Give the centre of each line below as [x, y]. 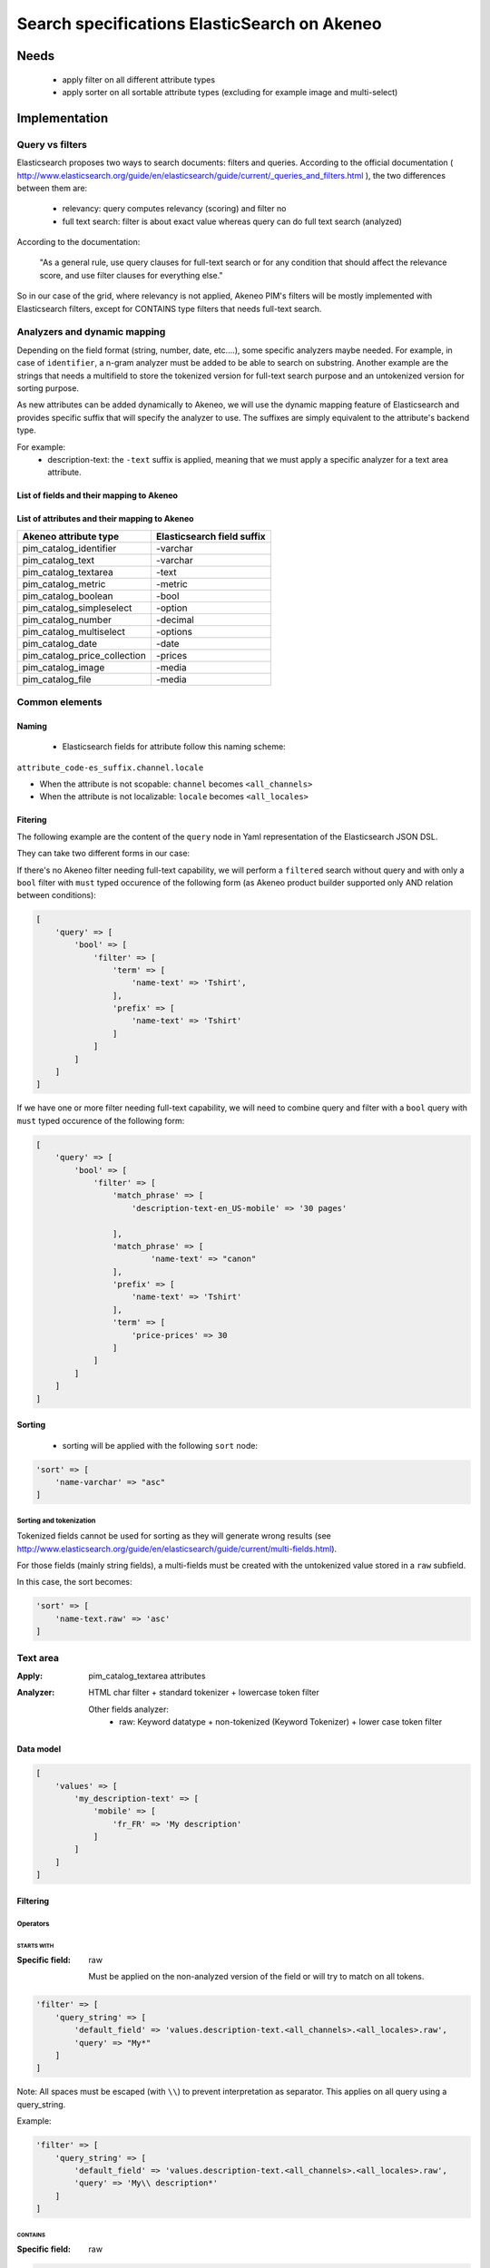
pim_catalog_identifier [69, 548]
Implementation [63, 118]
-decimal [175, 620]
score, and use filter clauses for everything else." [131, 275]
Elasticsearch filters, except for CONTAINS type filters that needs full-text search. [169, 308]
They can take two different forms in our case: [103, 854]
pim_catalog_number [67, 620]
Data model [39, 1749]
